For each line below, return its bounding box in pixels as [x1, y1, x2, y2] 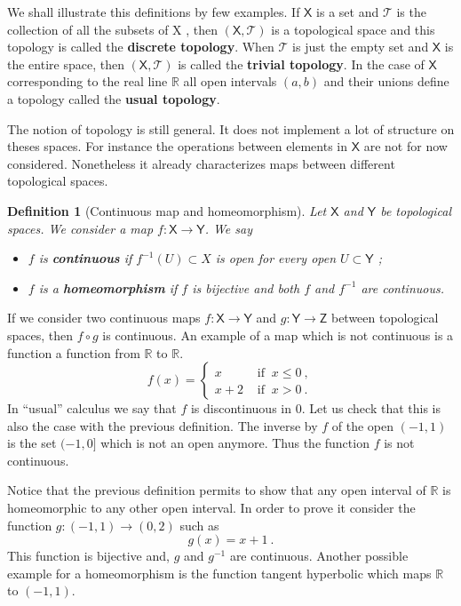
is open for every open [215, 249, 337, 267]
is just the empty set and [292, 37, 429, 56]
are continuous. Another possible [229, 546, 409, 565]
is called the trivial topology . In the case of [178, 54, 425, 73]
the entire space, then [7, 54, 124, 73]
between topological [330, 308, 439, 327]
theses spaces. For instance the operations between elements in [7, 137, 348, 155]
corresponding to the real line [7, 72, 168, 91]
